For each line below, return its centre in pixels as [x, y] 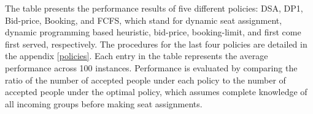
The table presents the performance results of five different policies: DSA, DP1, [154, 8]
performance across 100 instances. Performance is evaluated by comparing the [151, 67]
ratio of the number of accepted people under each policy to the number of [145, 80]
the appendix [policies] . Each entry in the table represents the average [137, 56]
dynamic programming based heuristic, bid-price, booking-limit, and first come [153, 32]
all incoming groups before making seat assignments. [104, 103]
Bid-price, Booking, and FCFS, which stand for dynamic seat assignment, [144, 20]
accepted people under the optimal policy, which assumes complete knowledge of [156, 92]
